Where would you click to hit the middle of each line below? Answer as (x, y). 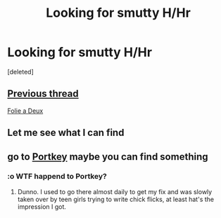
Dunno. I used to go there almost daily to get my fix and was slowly (115, 191)
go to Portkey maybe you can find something (108, 157)
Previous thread (43, 94)
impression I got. (42, 206)
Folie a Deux (25, 111)
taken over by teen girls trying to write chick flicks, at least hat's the (116, 199)
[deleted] (20, 71)
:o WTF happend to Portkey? (57, 177)
